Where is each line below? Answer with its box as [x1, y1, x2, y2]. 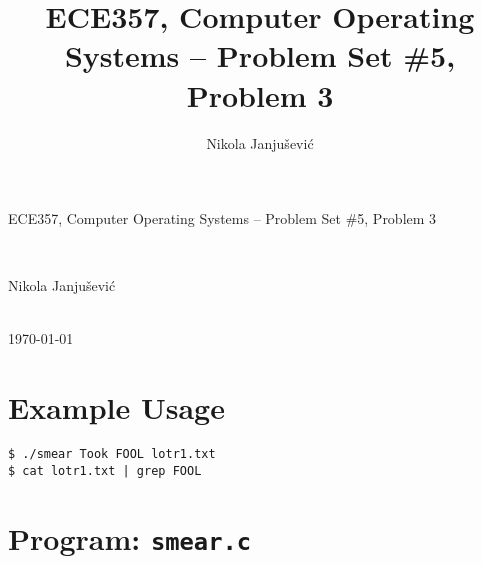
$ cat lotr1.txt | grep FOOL [8, 463, 202, 478]
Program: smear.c [8, 517, 252, 558]
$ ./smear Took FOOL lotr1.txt [8, 447, 216, 462]
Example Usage [8, 387, 225, 428]
